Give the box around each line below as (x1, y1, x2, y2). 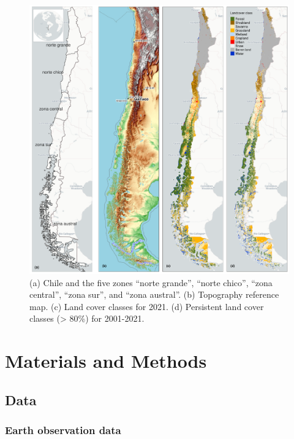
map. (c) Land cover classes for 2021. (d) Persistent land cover (29, 300, 264, 313)
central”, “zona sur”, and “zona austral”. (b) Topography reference (29, 288, 279, 301)
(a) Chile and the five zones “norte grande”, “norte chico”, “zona (29, 276, 273, 289)
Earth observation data (5, 422, 121, 438)
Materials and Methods (5, 348, 207, 373)
